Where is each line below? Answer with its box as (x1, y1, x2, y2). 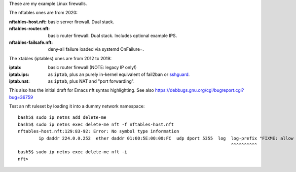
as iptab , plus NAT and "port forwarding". (48, 78, 135, 84)
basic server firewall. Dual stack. (48, 19, 114, 25)
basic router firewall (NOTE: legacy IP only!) (48, 65, 137, 70)
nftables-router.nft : (9, 26, 50, 32)
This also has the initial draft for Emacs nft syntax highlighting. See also (9, 87, 154, 93)
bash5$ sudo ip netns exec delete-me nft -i (18, 149, 128, 155)
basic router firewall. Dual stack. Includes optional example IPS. (48, 33, 177, 38)
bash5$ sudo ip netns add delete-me (18, 115, 107, 120)
